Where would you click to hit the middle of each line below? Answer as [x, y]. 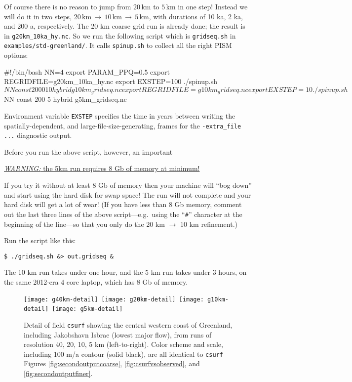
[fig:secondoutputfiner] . [58, 373]
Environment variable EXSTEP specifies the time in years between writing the [120, 115]
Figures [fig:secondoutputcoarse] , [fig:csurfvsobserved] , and [112, 363]
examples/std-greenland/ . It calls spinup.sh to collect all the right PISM [118, 45]
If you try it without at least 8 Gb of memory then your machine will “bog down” [128, 185]
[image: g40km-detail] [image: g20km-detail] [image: [114, 299]
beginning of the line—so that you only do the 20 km [84, 224]
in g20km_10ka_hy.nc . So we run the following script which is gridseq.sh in [120, 35]
